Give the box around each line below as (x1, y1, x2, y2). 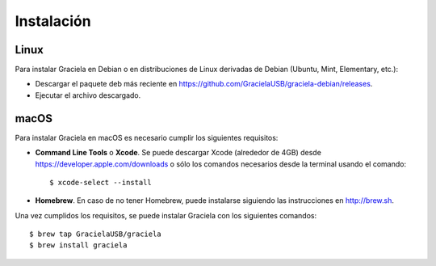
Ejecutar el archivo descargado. (35, 90, 141, 100)
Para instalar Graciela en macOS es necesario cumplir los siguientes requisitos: (15, 133, 279, 142)
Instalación (15, 12, 92, 30)
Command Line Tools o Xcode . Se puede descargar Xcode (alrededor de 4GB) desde (35, 148, 322, 158)
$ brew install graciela (29, 241, 128, 250)
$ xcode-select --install (49, 178, 153, 187)
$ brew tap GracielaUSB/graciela (29, 230, 161, 239)
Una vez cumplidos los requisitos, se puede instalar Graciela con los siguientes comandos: (15, 210, 317, 220)
